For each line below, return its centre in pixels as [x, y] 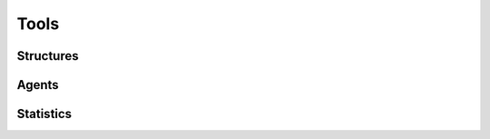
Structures [48, 56]
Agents [38, 85]
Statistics [44, 114]
